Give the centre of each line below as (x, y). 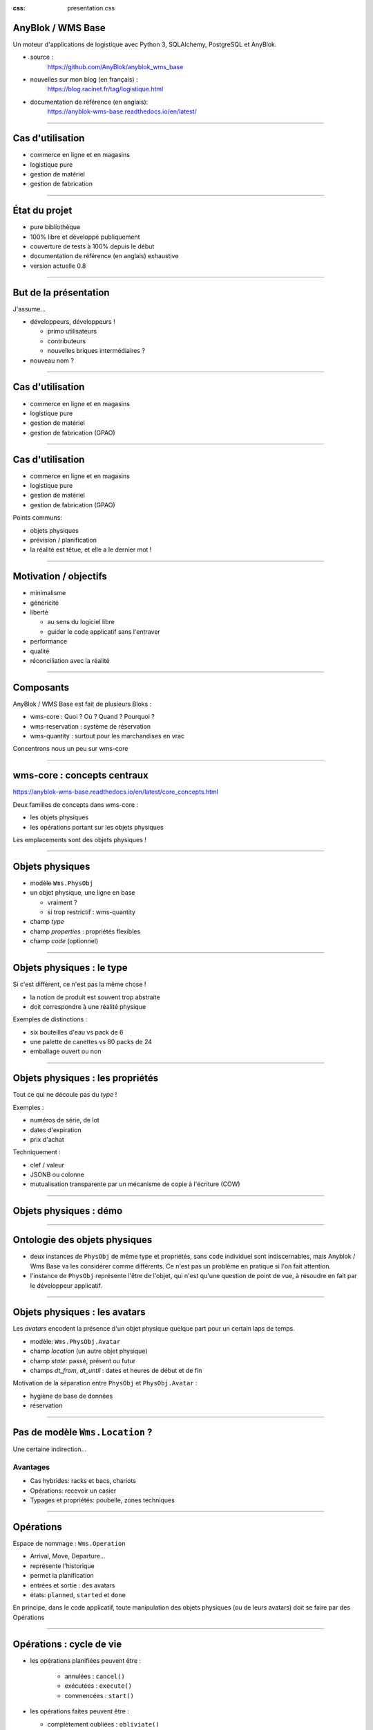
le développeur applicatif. (66, 1285)
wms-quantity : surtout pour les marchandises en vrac (107, 736)
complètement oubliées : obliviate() (103, 1724)
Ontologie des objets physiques (83, 1240)
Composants (41, 688)
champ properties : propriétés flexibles (85, 931)
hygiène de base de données (71, 1396)
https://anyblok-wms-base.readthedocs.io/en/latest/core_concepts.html (116, 792)
